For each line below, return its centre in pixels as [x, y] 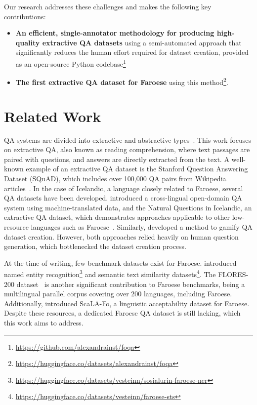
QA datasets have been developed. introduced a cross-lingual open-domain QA [123, 198]
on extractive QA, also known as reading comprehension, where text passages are [127, 149]
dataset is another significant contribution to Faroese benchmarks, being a [131, 284]
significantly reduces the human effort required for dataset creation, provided [132, 52]
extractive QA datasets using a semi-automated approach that [142, 42]
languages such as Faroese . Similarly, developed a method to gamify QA [142, 226]
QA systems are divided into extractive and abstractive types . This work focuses [128, 140]
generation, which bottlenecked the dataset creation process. [95, 246]
